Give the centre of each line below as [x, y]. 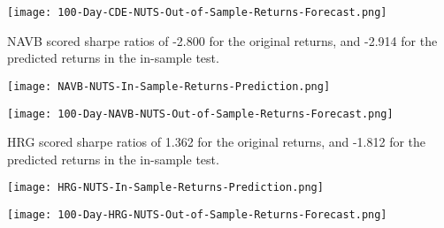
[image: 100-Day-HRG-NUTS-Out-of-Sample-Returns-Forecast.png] [197, 215]
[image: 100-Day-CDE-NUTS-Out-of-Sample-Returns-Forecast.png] [197, 12]
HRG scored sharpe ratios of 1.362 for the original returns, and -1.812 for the [217, 142]
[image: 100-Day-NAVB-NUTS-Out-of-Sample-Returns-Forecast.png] [200, 114]
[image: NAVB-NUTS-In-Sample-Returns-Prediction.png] [169, 86]
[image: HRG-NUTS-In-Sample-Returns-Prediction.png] [165, 188]
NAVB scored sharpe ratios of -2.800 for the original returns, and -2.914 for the [222, 40]
